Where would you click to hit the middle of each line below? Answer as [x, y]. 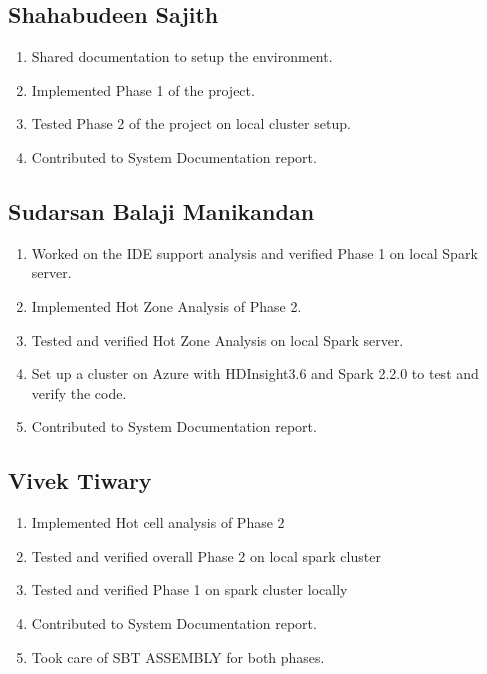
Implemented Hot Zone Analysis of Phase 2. [166, 305]
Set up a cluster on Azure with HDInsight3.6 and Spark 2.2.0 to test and [255, 373]
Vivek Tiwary [80, 480]
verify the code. [79, 392]
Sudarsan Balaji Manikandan [161, 210]
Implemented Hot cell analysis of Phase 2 [158, 522]
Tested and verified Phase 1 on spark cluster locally [189, 589]
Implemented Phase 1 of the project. [143, 89]
